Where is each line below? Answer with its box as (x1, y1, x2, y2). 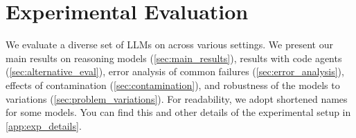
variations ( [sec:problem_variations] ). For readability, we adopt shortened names (6, 91, 348, 106)
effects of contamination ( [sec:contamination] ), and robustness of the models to (6, 77, 340, 92)
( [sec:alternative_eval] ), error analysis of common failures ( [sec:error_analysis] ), (6, 64, 344, 79)
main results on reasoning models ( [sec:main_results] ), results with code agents (6, 50, 342, 65)
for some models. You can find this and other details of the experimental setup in (6, 105, 351, 119)
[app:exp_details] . (6, 118, 82, 132)
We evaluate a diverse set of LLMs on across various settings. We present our (6, 37, 333, 52)
